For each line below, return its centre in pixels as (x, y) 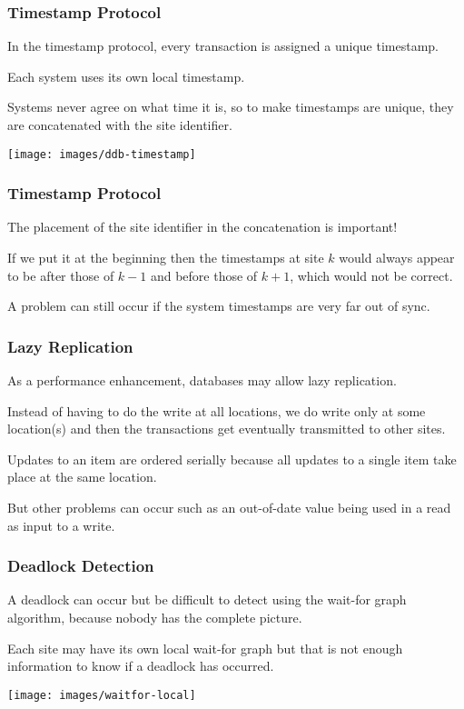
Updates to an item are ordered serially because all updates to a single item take (232, 459)
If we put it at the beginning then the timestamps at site (166, 258)
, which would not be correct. (371, 275)
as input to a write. (61, 525)
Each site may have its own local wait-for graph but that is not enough (205, 648)
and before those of (204, 275)
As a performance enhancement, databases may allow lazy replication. (202, 380)
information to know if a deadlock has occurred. (141, 666)
